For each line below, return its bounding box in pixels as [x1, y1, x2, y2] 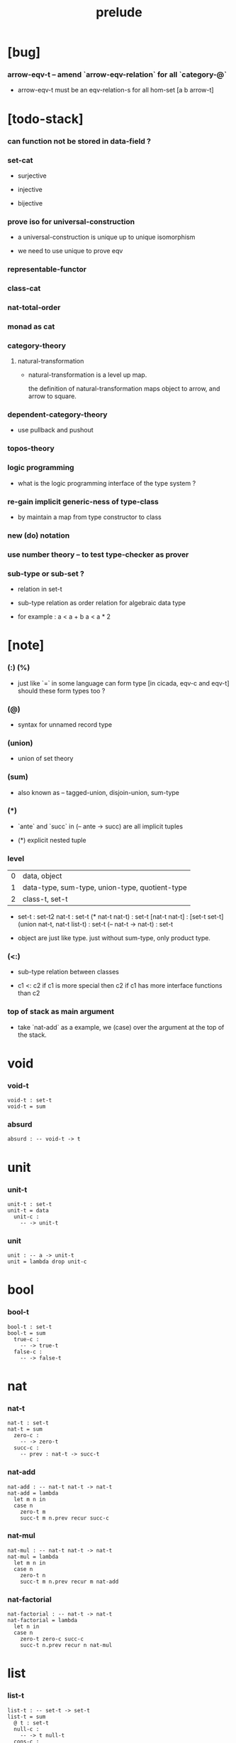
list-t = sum [7, 1713, 46, 1720]
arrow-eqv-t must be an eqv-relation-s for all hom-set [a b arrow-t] [17, 86, 214, 95]
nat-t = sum [7, 1426, 43, 1433]
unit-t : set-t [7, 1200, 52, 1208]
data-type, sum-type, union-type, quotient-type [22, 883, 188, 892]
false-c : [13, 1348, 43, 1355]
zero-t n [20, 1572, 46, 1579]
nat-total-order [7, 302, 61, 312]
